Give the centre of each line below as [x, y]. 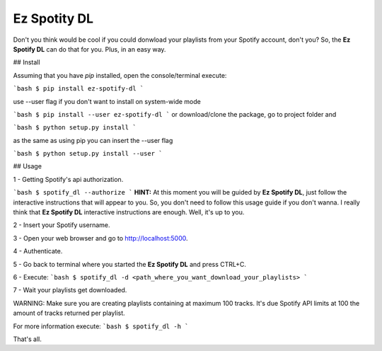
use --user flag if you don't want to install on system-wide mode [107, 101]
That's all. [27, 339]
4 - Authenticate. [38, 251]
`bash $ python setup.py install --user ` [88, 154]
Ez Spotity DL [53, 18]
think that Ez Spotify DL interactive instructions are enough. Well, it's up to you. [129, 212]
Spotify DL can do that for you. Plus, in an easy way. [89, 49]
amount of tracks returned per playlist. [69, 313]
